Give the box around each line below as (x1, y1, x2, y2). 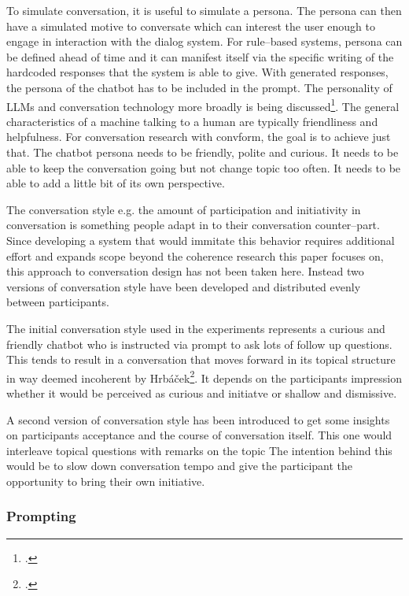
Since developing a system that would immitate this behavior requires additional (6, 231, 395, 248)
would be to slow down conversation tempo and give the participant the (6, 457, 353, 474)
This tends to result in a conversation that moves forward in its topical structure (6, 351, 396, 368)
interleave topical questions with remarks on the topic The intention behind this (6, 442, 392, 458)
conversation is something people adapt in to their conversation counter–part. (6, 217, 380, 233)
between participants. (6, 294, 109, 310)
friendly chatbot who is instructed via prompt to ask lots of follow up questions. (6, 335, 392, 352)
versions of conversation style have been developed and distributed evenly (6, 278, 361, 294)
